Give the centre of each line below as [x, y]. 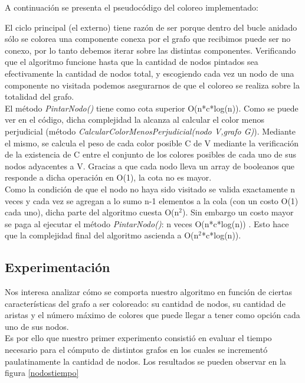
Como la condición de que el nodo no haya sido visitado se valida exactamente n [150, 189]
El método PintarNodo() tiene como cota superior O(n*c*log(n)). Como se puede [152, 108]
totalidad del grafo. [40, 96]
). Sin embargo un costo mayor [238, 212]
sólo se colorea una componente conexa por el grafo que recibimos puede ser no [148, 39]
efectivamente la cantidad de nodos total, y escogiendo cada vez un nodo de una [150, 73]
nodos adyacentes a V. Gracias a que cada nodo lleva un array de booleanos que [150, 166]
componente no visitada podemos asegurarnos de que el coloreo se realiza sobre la [152, 85]
